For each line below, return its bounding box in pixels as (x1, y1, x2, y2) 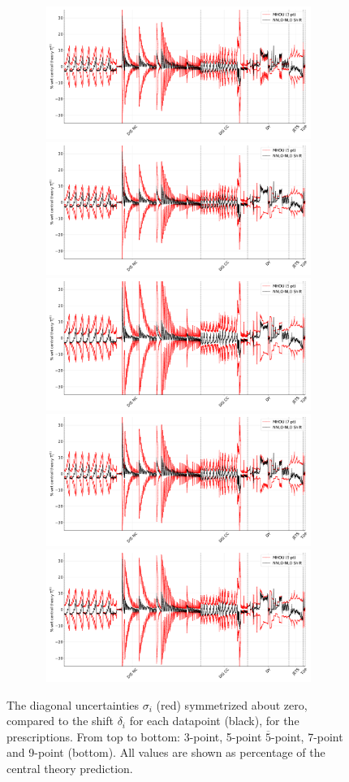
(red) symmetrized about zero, (156, 696, 308, 713)
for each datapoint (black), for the (129, 712, 299, 729)
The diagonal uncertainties (6, 696, 140, 713)
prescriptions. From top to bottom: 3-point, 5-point (6, 728, 262, 745)
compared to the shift (6, 712, 114, 729)
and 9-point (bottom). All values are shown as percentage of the (6, 744, 325, 761)
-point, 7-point (271, 728, 343, 745)
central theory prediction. (6, 759, 133, 776)
